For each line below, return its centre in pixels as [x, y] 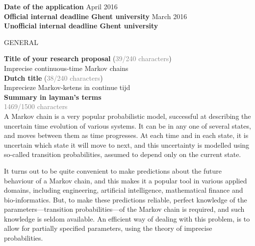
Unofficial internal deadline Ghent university [81, 26]
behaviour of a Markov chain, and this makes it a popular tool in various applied [126, 180]
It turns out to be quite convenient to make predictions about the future [113, 170]
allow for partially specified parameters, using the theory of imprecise [108, 228]
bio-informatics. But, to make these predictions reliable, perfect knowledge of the [126, 199]
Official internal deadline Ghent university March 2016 [96, 16]
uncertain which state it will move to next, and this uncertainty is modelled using [127, 145]
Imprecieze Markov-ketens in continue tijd [67, 87]
